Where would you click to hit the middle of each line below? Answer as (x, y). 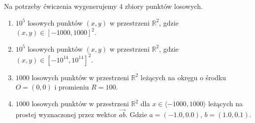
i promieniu (72, 87)
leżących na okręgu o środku (183, 77)
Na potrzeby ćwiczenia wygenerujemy (61, 6)
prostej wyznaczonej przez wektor (66, 114)
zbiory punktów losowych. (164, 6)
